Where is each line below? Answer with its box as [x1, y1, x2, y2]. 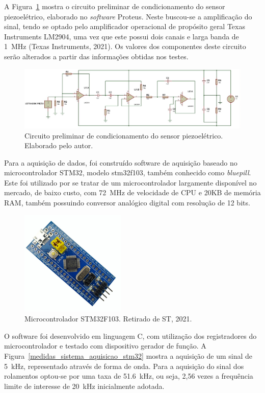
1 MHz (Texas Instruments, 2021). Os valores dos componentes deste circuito [4, 41, 246, 52]
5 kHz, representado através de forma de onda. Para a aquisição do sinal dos [4, 360, 244, 371]
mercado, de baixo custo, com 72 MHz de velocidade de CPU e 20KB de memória [4, 187, 261, 198]
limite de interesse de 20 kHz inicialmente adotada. [4, 380, 165, 391]
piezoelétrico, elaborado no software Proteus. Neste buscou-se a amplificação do [4, 11, 252, 21]
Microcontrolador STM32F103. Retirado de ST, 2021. [24, 313, 192, 324]
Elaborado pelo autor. [24, 140, 93, 151]
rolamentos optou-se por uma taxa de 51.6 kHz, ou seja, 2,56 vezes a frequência [4, 371, 253, 381]
